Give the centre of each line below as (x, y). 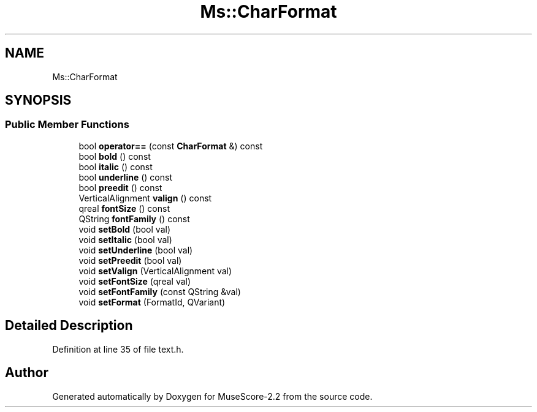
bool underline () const (125, 177)
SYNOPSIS (38, 100)
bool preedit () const (120, 187)
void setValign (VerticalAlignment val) (155, 271)
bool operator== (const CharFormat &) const (171, 146)
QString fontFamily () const (134, 219)
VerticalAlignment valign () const (145, 198)
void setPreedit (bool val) (130, 260)
